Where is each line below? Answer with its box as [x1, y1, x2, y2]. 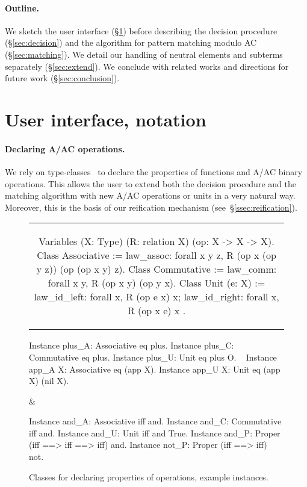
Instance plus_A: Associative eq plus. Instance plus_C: [29, 339, 234, 352]
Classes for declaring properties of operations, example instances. [29, 470, 268, 483]
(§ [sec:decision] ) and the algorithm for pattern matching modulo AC [5, 36, 257, 49]
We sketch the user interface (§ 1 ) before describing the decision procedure [5, 24, 278, 37]
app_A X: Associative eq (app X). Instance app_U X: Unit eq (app [29, 362, 281, 375]
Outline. [5, 1, 40, 14]
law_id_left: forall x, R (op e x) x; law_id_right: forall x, [34, 290, 279, 304]
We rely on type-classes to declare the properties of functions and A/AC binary [5, 165, 303, 178]
